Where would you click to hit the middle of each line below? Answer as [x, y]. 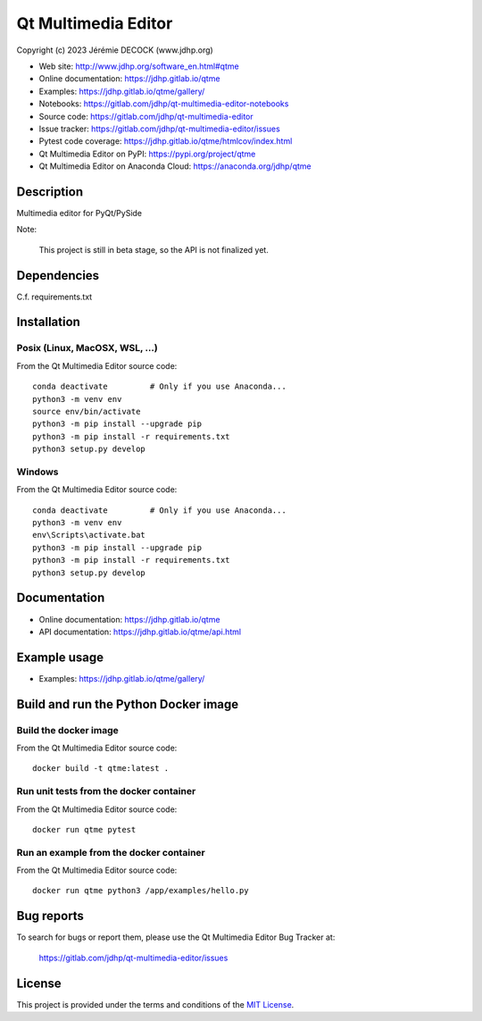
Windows [37, 472]
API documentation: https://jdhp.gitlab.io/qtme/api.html [140, 632]
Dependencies [58, 276]
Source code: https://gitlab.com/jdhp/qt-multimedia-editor [146, 116]
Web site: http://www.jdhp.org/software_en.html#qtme [139, 66]
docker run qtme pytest [84, 829]
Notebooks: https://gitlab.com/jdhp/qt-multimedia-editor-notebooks [164, 104]
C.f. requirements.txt [54, 297]
